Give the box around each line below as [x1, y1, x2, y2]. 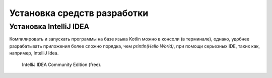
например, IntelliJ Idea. [9, 50, 59, 56]
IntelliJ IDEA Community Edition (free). [22, 61, 102, 67]
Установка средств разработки [9, 7, 149, 18]
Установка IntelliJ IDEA [9, 22, 90, 31]
